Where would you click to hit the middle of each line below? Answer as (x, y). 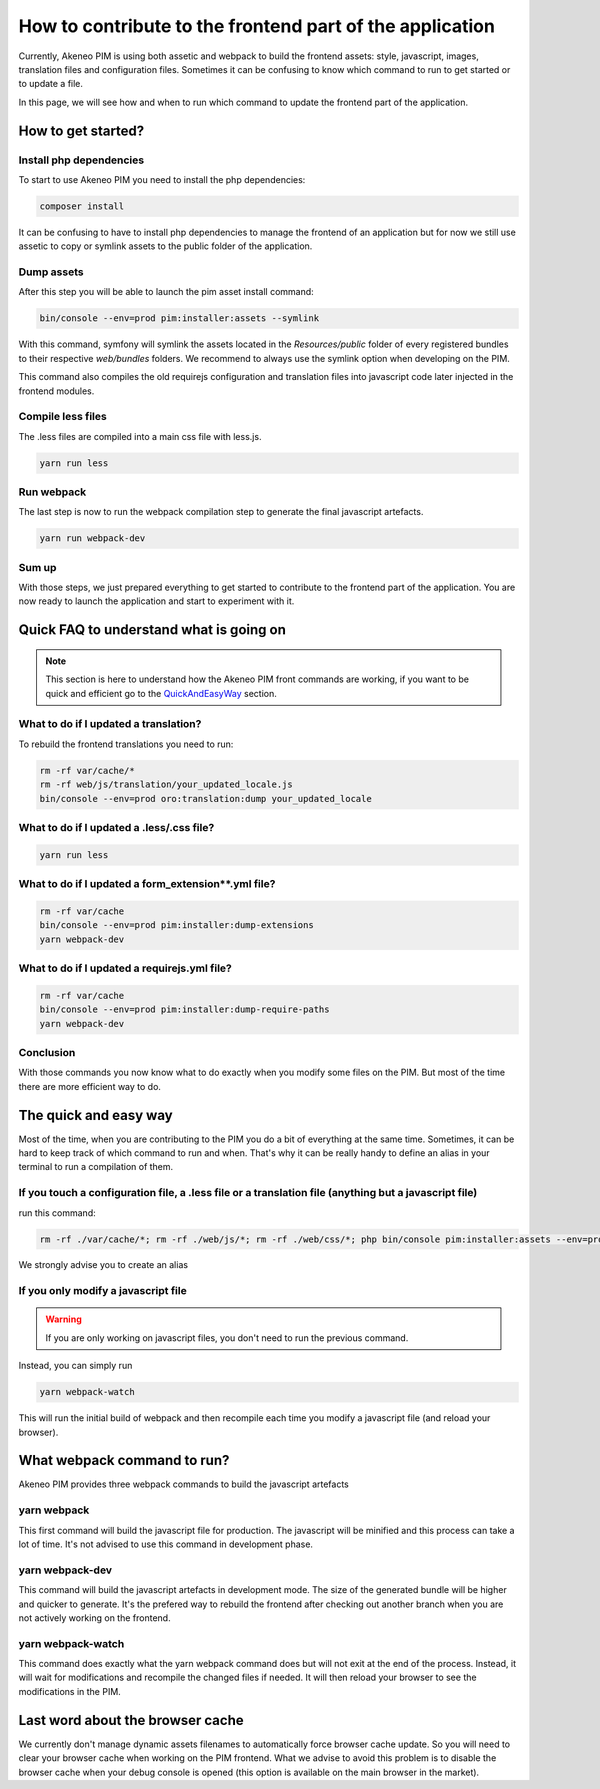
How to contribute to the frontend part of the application (256, 26)
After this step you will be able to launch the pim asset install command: (166, 292)
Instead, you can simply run (75, 1366)
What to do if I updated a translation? (110, 724)
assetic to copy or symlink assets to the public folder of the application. (165, 246)
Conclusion (47, 1052)
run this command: (57, 1212)
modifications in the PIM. (70, 1691)
